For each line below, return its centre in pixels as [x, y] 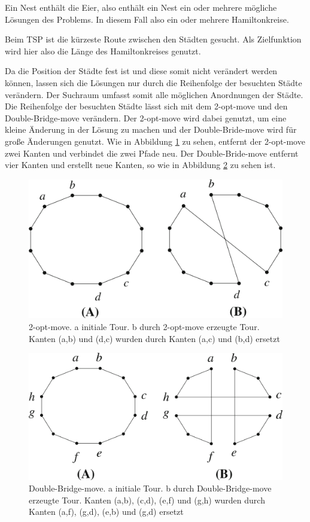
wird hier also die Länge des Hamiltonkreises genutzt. [103, 51]
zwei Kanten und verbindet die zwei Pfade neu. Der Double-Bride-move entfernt [152, 153]
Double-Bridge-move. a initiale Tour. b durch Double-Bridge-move [150, 488]
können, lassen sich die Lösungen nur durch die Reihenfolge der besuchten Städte [154, 82]
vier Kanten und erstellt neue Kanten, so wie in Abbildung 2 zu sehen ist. [140, 165]
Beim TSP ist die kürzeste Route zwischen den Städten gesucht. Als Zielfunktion [153, 39]
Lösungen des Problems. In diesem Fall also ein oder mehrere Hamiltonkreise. [147, 19]
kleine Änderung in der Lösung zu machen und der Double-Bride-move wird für [151, 129]
